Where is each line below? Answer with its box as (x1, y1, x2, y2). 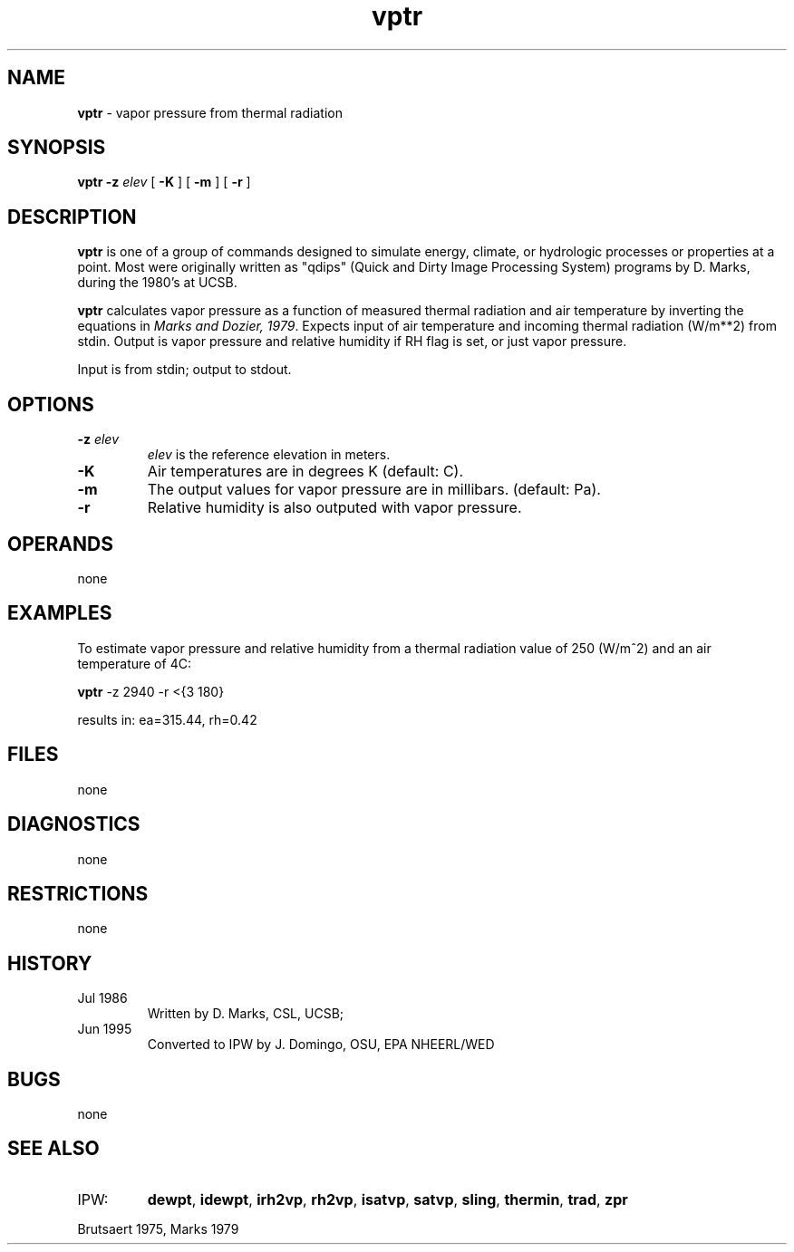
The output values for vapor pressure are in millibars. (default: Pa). (147, 480, 601, 499)
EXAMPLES (7, 602, 112, 625)
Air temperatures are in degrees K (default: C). (147, 462, 464, 481)
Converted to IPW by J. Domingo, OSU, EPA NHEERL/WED (147, 1036, 495, 1053)
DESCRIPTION (7, 205, 137, 228)
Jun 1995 (77, 1021, 132, 1037)
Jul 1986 (77, 990, 128, 1006)
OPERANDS (7, 532, 113, 555)
